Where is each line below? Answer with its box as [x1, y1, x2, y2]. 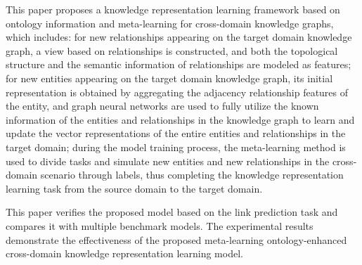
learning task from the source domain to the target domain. [6, 181, 263, 195]
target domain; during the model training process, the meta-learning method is [6, 139, 346, 154]
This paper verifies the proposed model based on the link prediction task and [6, 205, 338, 219]
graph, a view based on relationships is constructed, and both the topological [6, 43, 338, 58]
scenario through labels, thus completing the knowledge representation [40, 167, 344, 182]
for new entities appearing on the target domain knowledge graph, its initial [6, 70, 333, 85]
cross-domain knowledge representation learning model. [6, 246, 243, 261]
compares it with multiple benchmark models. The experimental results [6, 218, 313, 233]
